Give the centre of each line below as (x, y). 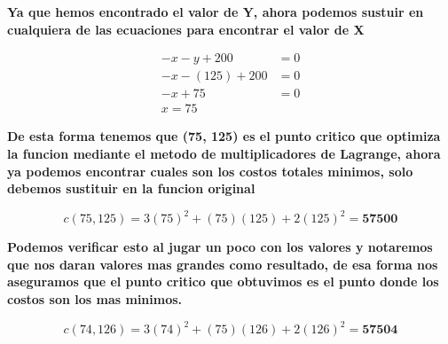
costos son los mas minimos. (95, 298)
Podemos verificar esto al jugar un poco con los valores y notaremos (220, 247)
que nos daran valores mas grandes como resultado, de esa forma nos (223, 264)
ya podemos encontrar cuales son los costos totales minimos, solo (210, 171)
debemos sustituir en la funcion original (131, 188)
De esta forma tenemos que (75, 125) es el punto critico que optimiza (224, 136)
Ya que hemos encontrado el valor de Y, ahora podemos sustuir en (216, 12)
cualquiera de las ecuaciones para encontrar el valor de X (186, 29)
